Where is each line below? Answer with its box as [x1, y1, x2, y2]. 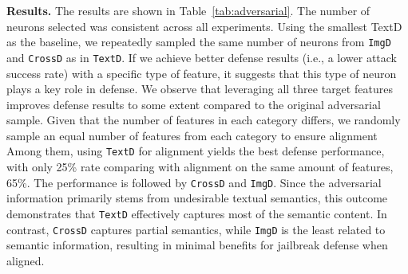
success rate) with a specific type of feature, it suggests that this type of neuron [6, 65, 397, 81]
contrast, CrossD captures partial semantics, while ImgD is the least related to [6, 221, 386, 237]
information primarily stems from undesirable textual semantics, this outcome [6, 190, 388, 206]
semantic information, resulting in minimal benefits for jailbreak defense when [6, 237, 388, 253]
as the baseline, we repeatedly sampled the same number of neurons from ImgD [6, 33, 391, 50]
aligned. [6, 252, 45, 268]
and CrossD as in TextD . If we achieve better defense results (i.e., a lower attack [6, 49, 398, 65]
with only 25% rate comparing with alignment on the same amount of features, [6, 159, 394, 175]
